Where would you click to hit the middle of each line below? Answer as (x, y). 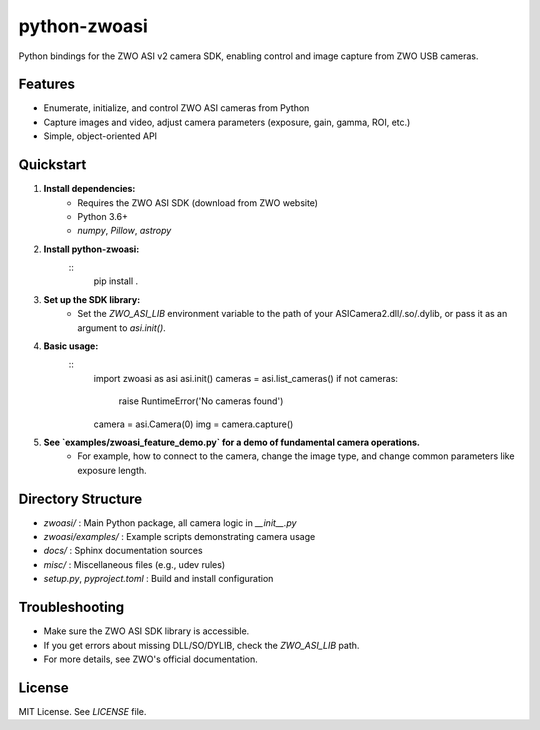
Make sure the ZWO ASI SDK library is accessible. (146, 631)
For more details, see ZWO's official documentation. (151, 659)
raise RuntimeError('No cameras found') (201, 401)
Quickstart (52, 165)
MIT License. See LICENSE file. (82, 711)
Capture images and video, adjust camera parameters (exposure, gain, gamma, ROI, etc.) (227, 122)
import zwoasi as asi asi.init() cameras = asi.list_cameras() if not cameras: (246, 378)
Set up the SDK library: (92, 299)
